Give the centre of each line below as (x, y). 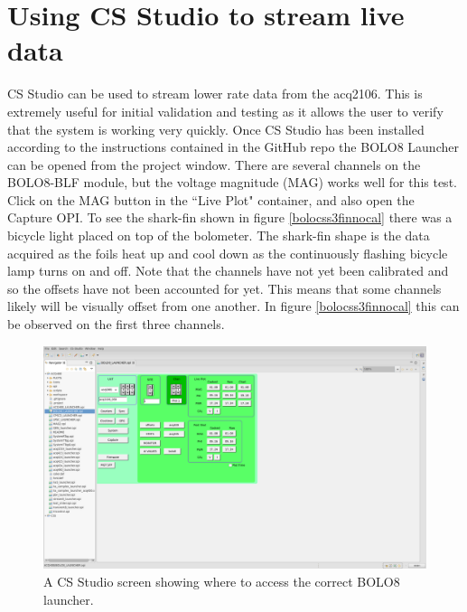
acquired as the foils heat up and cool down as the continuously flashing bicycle (228, 253)
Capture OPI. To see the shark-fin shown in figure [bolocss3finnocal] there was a (230, 217)
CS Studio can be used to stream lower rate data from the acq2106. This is (215, 94)
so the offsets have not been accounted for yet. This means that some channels (224, 288)
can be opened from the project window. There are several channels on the (214, 164)
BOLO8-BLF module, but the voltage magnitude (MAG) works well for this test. (232, 182)
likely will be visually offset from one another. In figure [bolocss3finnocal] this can (233, 306)
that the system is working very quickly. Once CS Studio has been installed (216, 129)
